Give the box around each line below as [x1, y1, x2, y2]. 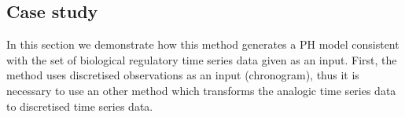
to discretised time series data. [6, 97, 153, 114]
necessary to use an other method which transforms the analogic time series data [6, 82, 396, 98]
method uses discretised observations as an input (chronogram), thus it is [6, 67, 359, 83]
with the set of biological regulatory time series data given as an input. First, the [6, 51, 397, 68]
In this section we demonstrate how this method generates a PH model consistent [6, 36, 399, 53]
